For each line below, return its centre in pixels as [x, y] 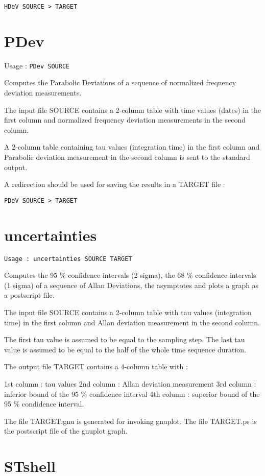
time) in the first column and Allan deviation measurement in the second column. [132, 322]
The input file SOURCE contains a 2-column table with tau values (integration [128, 312]
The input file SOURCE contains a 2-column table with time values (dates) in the [133, 110]
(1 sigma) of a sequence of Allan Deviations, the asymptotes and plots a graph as [131, 285]
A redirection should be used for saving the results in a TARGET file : [115, 184]
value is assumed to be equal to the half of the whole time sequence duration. [125, 349]
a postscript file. [29, 295]
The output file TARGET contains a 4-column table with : [96, 366]
